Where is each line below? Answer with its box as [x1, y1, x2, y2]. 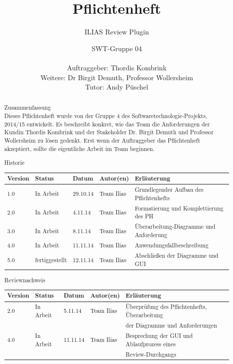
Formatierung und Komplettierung [134, 204, 224, 212]
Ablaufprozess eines [126, 339, 176, 348]
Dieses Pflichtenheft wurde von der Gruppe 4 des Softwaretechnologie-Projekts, [4, 112, 207, 120]
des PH [134, 212, 154, 220]
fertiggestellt [35, 255, 67, 264]
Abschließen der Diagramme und [134, 251, 219, 260]
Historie [4, 158, 25, 167]
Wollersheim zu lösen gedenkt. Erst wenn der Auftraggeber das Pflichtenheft [4, 136, 200, 145]
